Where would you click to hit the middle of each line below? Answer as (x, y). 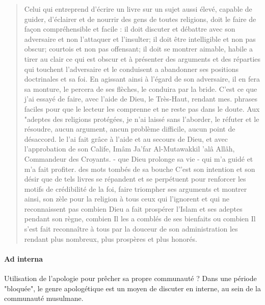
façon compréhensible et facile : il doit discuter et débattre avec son (130, 29)
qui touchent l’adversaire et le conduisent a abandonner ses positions (131, 69)
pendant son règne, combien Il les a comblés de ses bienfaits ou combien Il (140, 219)
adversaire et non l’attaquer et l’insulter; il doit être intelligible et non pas (140, 39)
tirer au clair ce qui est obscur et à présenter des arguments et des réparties (142, 58)
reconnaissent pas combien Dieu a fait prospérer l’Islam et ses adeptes (133, 208)
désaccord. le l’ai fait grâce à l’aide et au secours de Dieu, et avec (126, 138)
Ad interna (24, 258)
